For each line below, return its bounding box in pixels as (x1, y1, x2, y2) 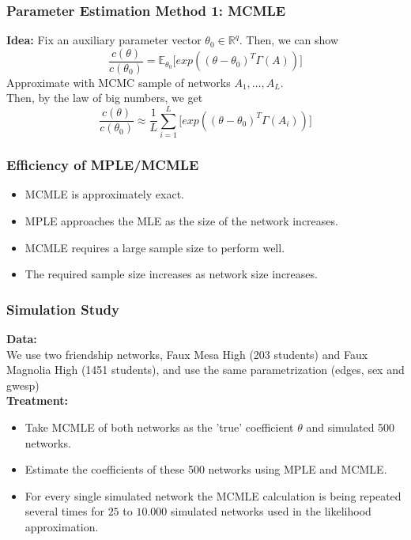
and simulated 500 (306, 418, 395, 435)
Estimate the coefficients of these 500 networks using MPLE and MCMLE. (25, 461, 387, 478)
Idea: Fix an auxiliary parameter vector (6, 32, 202, 48)
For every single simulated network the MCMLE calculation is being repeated (25, 487, 402, 504)
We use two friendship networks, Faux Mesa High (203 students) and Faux (6, 346, 368, 362)
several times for (25, 503, 104, 519)
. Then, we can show (239, 32, 339, 48)
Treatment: (6, 392, 68, 409)
